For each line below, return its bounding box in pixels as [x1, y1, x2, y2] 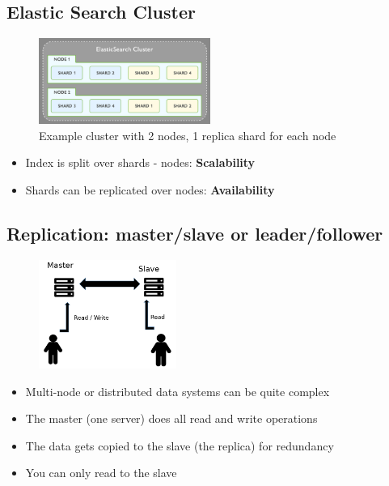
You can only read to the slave [25, 464, 177, 481]
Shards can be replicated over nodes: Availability [25, 181, 275, 198]
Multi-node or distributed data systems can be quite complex [25, 382, 330, 399]
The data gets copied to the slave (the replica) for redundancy [25, 437, 334, 454]
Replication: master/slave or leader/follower [6, 220, 383, 245]
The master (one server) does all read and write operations [25, 410, 318, 427]
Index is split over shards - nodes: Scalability [25, 154, 256, 171]
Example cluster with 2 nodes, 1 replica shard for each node [39, 126, 336, 143]
